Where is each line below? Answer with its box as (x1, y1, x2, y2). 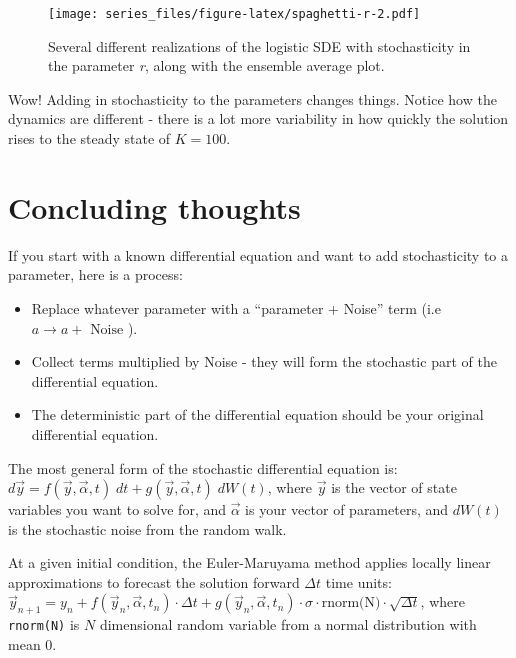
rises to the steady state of (8, 128, 171, 149)
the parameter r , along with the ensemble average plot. (48, 55, 385, 76)
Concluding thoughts (8, 186, 301, 227)
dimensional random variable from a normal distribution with (99, 614, 477, 635)
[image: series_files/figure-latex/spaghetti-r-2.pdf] (48, 7, 421, 21)
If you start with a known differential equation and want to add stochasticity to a (8, 244, 509, 265)
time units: (325, 571, 392, 592)
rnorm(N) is (8, 614, 80, 635)
